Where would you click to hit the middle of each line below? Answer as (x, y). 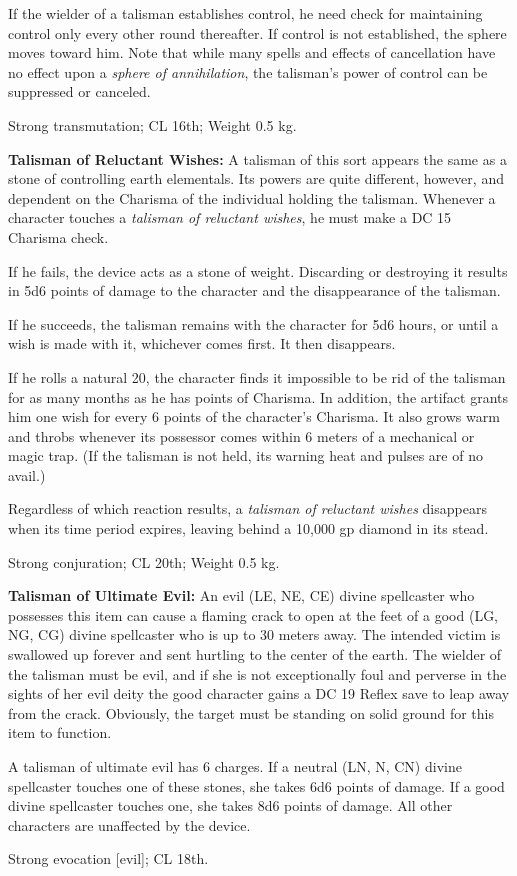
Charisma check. (58, 236)
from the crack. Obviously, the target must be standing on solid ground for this (251, 712)
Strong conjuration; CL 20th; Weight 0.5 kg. (144, 561)
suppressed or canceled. (79, 91)
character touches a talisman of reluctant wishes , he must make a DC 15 (230, 217)
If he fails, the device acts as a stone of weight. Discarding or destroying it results (258, 270)
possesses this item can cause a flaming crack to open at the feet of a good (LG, (253, 614)
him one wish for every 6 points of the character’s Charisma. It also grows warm (254, 416)
